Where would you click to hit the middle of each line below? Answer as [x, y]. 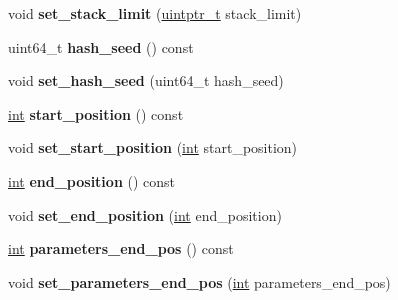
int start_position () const [96, 113]
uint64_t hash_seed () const [101, 46]
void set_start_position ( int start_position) [153, 147]
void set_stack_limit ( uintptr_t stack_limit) [155, 13]
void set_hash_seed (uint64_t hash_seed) [146, 80]
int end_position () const [92, 180]
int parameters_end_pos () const [121, 248]
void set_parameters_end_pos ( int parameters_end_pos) [199, 281]
